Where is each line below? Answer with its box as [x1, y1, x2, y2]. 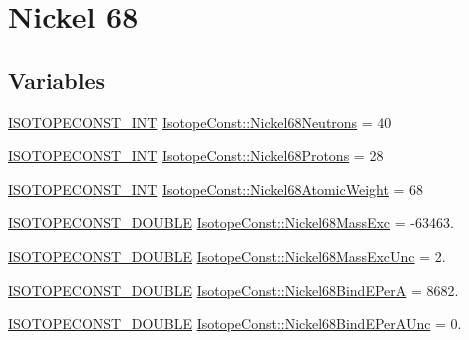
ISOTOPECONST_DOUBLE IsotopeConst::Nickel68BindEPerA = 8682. [8, 279, 459, 300]
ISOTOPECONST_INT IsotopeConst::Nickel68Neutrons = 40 [8, 111, 392, 132]
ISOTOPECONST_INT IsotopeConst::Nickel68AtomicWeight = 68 [8, 178, 424, 199]
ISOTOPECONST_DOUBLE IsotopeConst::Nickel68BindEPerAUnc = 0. [8, 313, 462, 334]
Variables [8, 64, 106, 95]
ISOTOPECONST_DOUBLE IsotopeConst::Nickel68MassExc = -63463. [8, 212, 454, 233]
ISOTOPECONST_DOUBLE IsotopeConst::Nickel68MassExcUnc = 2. [8, 245, 446, 266]
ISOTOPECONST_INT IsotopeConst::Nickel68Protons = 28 [8, 145, 384, 166]
